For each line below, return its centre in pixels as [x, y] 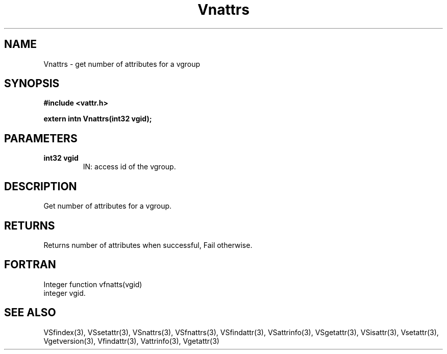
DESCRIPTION [41, 186]
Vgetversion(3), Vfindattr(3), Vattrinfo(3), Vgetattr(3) [131, 341]
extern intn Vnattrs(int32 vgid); [98, 119]
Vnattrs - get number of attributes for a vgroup [122, 64]
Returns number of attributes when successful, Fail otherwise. [148, 245]
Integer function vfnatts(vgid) [93, 284]
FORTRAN [30, 265]
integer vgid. [65, 293]
